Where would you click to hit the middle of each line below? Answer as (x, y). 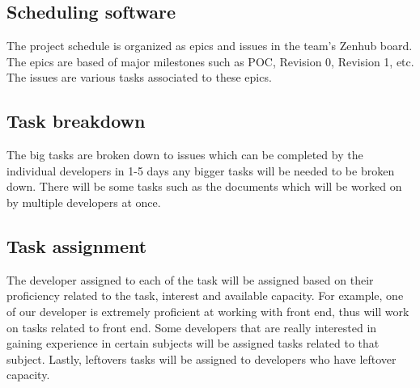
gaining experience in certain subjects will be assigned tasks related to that (193, 343)
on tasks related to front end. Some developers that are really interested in (192, 327)
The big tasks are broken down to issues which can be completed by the (185, 155)
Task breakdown (76, 121)
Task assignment (77, 245)
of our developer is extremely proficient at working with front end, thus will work (208, 311)
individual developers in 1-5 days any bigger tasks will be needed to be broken (201, 170)
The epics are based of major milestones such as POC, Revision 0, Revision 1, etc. (210, 61)
